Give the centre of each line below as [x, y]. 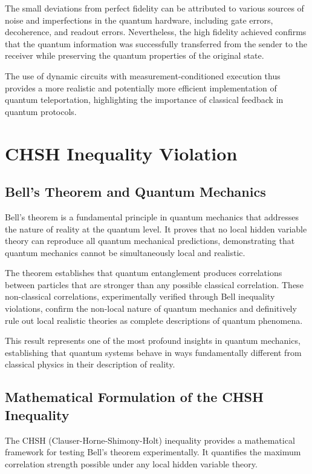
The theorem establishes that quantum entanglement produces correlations [144, 273]
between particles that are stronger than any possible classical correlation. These [154, 284]
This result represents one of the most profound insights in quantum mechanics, [153, 341]
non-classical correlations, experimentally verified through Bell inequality [140, 296]
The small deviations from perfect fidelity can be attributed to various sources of [154, 8]
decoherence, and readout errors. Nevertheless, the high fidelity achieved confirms [156, 32]
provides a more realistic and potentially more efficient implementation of [141, 87]
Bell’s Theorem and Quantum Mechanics [135, 192]
